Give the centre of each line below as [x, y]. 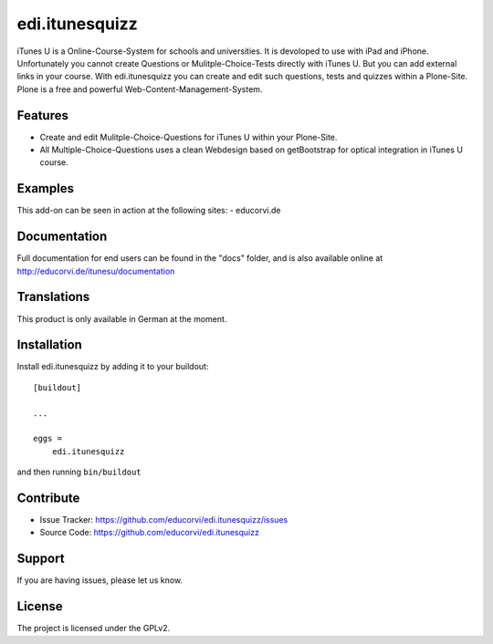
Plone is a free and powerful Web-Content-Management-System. [140, 89]
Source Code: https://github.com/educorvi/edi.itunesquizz [150, 533]
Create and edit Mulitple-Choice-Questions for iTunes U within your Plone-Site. [189, 137]
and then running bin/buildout [79, 472]
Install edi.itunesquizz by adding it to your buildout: [113, 367]
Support [41, 559]
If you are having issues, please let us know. [100, 580]
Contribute [48, 498]
